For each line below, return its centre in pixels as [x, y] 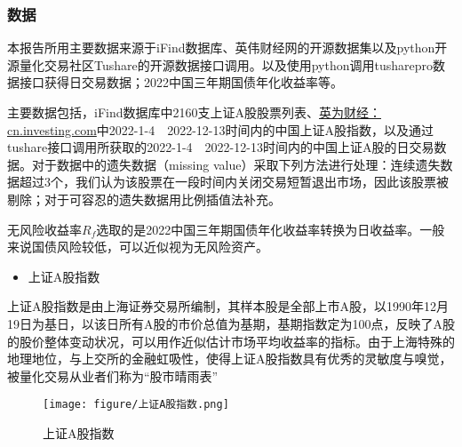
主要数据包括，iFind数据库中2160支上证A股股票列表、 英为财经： [194, 112]
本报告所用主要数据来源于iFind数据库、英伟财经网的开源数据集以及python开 [227, 48]
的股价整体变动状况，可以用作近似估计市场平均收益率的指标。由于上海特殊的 [231, 341]
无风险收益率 [44, 229]
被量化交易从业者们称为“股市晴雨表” [113, 375]
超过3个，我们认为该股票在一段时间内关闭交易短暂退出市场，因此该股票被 [234, 182]
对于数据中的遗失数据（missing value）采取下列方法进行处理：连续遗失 [236, 164]
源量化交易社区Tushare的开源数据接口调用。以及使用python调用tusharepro [220, 64]
